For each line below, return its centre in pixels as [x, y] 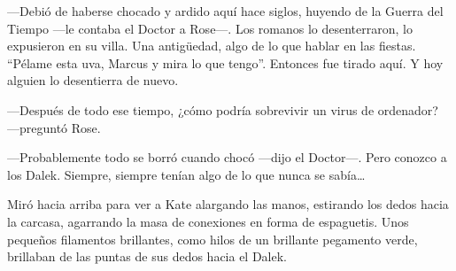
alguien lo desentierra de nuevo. [93, 80]
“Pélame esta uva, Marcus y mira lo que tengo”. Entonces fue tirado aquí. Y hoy [225, 62]
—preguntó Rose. [54, 127]
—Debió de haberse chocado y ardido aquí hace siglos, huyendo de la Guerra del [225, 11]
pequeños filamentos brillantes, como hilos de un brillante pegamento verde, [213, 239]
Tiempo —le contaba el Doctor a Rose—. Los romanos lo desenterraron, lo [210, 28]
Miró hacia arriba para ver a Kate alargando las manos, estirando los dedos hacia [228, 204]
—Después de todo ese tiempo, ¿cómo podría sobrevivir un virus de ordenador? [223, 109]
